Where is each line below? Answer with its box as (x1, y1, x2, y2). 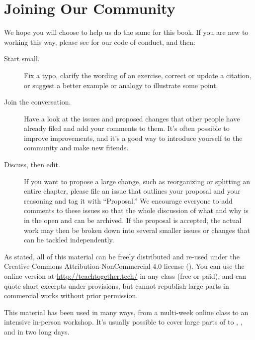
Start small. (4, 53, 40, 64)
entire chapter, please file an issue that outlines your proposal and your (24, 186, 241, 196)
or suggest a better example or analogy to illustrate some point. (24, 80, 218, 90)
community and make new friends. (24, 142, 129, 153)
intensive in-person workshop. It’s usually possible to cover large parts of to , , (4, 317, 243, 327)
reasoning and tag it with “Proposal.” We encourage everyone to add (24, 195, 233, 206)
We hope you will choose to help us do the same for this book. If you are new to (4, 27, 249, 37)
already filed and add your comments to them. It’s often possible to (24, 123, 230, 133)
